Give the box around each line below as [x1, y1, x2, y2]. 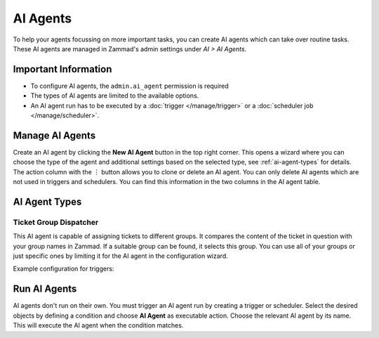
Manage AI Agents [13, 129, 96, 141]
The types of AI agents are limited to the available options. [30, 91, 199, 100]
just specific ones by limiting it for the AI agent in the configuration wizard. [13, 252, 228, 260]
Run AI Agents [13, 283, 77, 295]
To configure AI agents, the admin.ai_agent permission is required [30, 82, 230, 90]
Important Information [13, 63, 112, 75]
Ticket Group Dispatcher [13, 217, 99, 227]
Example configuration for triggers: [13, 264, 114, 273]
